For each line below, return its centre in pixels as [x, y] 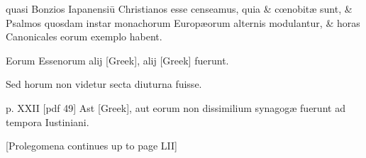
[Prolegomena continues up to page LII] [92, 146]
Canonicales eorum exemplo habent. [84, 36]
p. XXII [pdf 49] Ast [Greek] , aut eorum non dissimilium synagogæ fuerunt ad [176, 107]
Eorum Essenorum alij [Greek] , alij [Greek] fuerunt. [117, 60]
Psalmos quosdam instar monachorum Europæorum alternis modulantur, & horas [183, 22]
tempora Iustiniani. [48, 122]
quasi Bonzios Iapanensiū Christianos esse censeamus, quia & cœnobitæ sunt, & [179, 9]
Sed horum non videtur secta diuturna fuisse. [104, 84]
